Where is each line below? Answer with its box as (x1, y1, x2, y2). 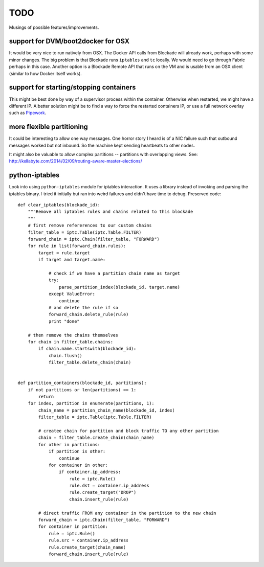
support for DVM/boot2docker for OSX (9, 37, 130, 45)
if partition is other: (48, 449, 106, 454)
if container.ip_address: (59, 469, 121, 475)
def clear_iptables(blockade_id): (18, 202, 100, 208)
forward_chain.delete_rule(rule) (48, 312, 129, 318)
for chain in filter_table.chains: (27, 339, 113, 344)
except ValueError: (48, 291, 95, 297)
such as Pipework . (9, 110, 46, 116)
